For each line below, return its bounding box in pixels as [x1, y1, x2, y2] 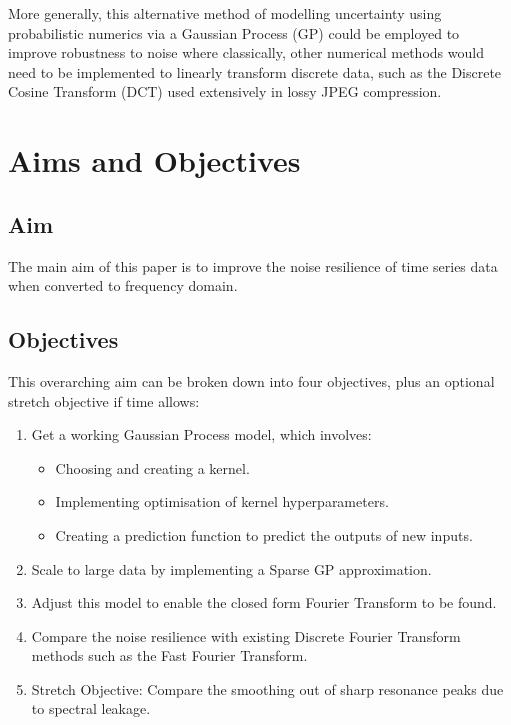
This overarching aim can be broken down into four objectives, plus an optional [8, 370, 495, 391]
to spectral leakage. [31, 698, 151, 719]
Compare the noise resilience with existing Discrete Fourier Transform [31, 625, 461, 646]
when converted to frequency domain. [8, 275, 238, 296]
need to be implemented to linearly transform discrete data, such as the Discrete [8, 61, 502, 82]
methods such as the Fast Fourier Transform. [31, 645, 308, 666]
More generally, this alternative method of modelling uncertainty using [8, 3, 442, 23]
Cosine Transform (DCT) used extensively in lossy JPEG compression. [8, 81, 442, 102]
